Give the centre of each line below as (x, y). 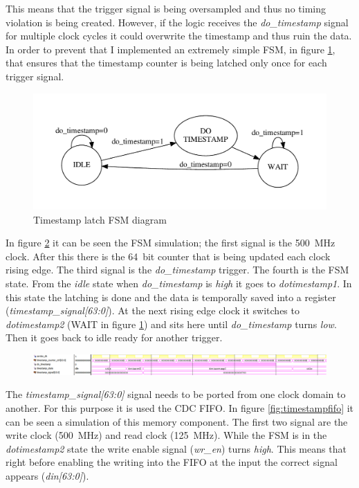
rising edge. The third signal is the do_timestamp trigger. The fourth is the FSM (177, 270)
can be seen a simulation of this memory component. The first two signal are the (177, 421)
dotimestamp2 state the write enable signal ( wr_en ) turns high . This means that (176, 448)
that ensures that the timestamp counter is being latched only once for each (166, 63)
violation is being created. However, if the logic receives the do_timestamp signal (177, 22)
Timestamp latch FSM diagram (100, 219)
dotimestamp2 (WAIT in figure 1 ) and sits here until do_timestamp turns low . (171, 324)
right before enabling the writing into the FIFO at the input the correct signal (172, 462)
